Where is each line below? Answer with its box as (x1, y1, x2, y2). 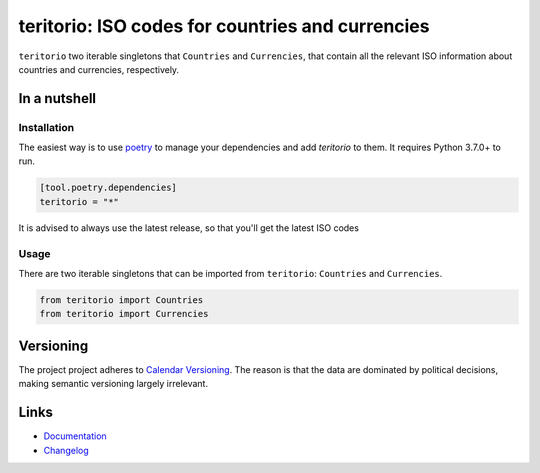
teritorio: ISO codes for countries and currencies (18, 15, 430, 37)
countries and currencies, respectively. (18, 63, 180, 75)
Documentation (43, 430, 107, 442)
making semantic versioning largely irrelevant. (18, 378, 209, 390)
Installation (18, 120, 75, 134)
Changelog (43, 444, 89, 456)
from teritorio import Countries (39, 294, 204, 305)
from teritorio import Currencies (39, 308, 209, 320)
